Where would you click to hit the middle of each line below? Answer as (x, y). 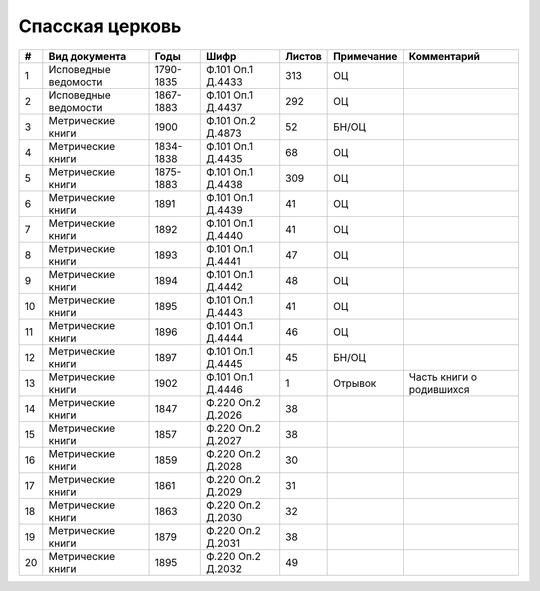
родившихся (439, 389)
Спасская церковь (100, 26)
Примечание (365, 56)
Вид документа (87, 56)
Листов (303, 56)
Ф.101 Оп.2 (231, 120)
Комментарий (444, 56)
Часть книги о (443, 377)
